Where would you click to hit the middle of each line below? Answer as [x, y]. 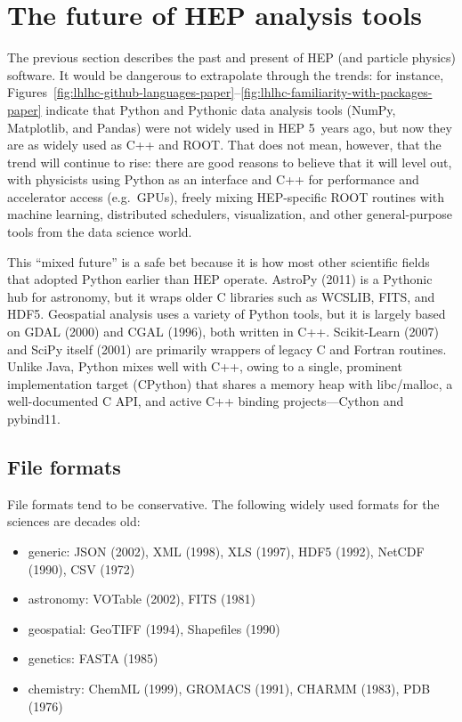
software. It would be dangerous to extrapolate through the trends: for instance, [226, 74]
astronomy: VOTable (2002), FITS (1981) [142, 599]
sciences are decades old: [74, 521]
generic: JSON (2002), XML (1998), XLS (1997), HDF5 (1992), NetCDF [226, 551]
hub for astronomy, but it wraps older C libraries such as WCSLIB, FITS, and [221, 296]
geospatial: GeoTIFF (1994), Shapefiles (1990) [154, 628]
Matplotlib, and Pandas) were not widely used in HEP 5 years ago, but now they [230, 127]
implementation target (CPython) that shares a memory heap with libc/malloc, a [230, 383]
